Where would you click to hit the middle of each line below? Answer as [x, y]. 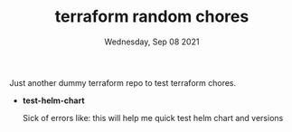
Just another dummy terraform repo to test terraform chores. [123, 82]
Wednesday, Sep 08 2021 [152, 42]
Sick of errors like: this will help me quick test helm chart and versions [153, 118]
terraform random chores [152, 17]
